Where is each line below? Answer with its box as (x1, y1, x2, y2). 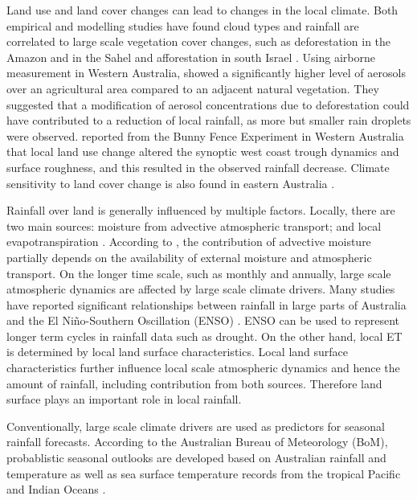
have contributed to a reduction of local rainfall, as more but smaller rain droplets (6, 112, 411, 129)
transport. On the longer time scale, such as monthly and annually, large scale (6, 264, 391, 281)
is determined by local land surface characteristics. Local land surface (6, 343, 349, 360)
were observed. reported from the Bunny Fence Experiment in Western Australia (6, 127, 404, 144)
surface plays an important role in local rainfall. (6, 391, 242, 408)
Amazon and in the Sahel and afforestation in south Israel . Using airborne (6, 48, 375, 65)
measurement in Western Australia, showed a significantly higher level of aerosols (6, 64, 406, 81)
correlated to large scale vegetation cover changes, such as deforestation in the (6, 33, 391, 50)
